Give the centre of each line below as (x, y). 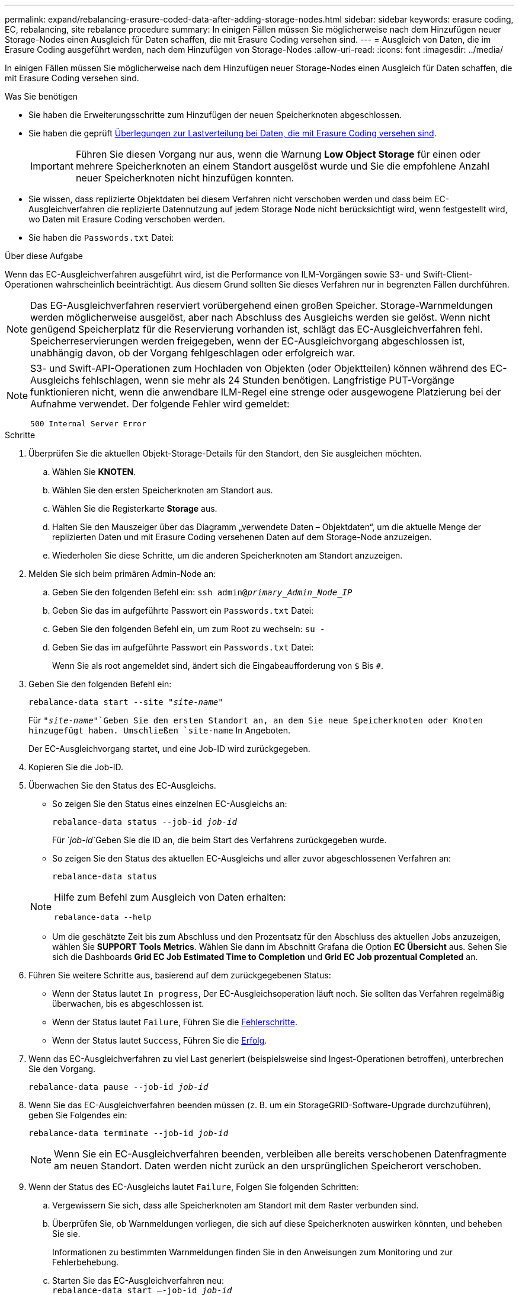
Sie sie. (66, 1234)
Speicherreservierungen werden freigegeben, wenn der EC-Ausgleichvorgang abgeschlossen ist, (248, 341)
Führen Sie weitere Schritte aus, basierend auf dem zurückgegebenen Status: (180, 975)
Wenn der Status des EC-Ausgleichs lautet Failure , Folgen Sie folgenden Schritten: (194, 1187)
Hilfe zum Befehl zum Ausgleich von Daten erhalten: (170, 897)
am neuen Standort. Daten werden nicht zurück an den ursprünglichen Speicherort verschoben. (268, 1166)
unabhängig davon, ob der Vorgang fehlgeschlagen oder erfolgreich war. (193, 353)
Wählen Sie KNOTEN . (94, 472)
